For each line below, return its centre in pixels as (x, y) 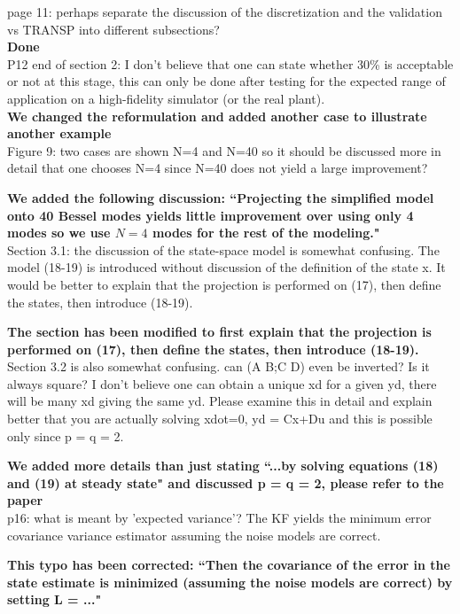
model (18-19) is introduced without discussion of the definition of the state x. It (226, 267)
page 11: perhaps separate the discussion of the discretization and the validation (225, 12)
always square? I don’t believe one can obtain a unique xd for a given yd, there (222, 383)
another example (59, 133)
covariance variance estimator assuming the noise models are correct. (194, 535)
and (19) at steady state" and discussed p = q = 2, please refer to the (226, 482)
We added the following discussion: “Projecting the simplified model (221, 197)
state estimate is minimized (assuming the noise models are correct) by (230, 582)
